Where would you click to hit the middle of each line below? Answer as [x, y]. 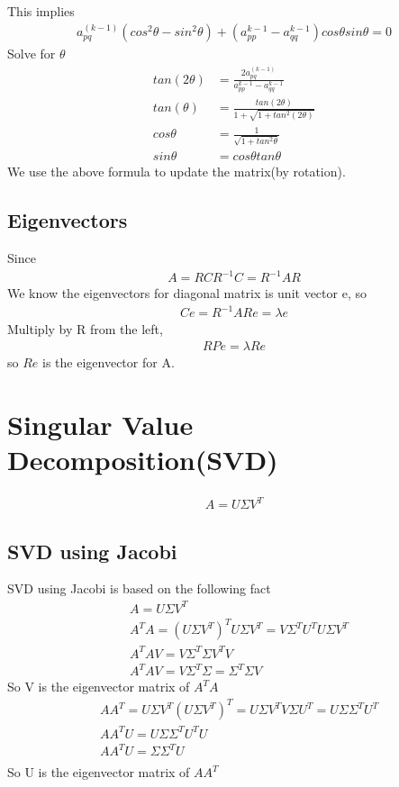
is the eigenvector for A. [109, 362]
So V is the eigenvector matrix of [99, 687]
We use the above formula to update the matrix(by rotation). [177, 172]
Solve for [32, 54]
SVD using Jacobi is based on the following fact [139, 588]
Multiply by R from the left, [85, 329]
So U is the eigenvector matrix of [99, 772]
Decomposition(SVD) [143, 459]
